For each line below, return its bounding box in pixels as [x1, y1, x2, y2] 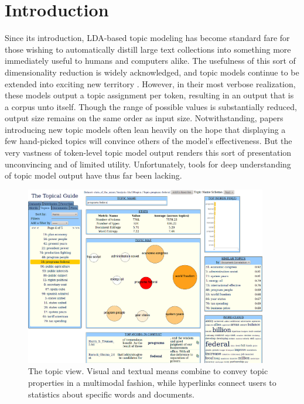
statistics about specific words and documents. [28, 388, 194, 400]
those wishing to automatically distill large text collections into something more [5, 43, 291, 55]
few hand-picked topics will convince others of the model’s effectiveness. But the [5, 135, 292, 147]
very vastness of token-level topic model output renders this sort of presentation [5, 146, 292, 159]
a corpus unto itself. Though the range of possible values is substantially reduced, [5, 100, 297, 112]
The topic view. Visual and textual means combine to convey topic [28, 365, 268, 377]
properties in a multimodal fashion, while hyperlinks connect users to [28, 376, 276, 389]
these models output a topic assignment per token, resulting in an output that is [5, 89, 294, 101]
